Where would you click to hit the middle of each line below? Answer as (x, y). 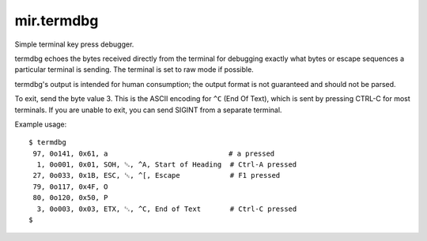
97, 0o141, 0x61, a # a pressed (154, 153)
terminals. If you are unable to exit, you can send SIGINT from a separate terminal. (148, 110)
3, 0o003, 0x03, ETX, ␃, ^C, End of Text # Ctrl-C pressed (167, 209)
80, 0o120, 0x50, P (70, 198)
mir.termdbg (57, 21)
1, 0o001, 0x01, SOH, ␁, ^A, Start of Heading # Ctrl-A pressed (166, 165)
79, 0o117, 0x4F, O (70, 186)
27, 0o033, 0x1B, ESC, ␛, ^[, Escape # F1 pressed (157, 175)
